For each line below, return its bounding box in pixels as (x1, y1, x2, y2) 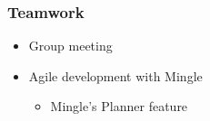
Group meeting (28, 36, 113, 55)
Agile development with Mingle (28, 66, 203, 85)
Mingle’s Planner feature (50, 97, 188, 116)
